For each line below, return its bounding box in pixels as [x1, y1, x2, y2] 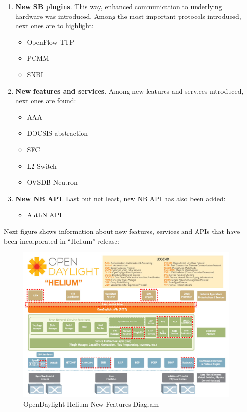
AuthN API [27, 210, 62, 220]
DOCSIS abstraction [27, 128, 88, 138]
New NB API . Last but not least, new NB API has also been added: [15, 193, 226, 203]
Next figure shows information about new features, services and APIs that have [4, 226, 240, 236]
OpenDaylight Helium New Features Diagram [23, 399, 159, 409]
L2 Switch [27, 161, 57, 171]
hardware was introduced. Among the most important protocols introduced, [15, 11, 241, 21]
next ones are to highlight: [15, 20, 94, 31]
